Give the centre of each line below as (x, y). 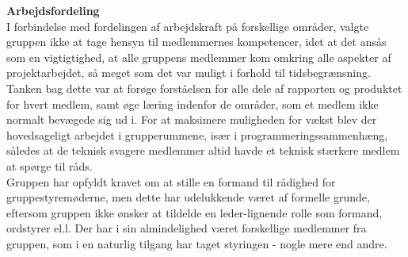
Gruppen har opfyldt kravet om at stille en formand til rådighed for (171, 181)
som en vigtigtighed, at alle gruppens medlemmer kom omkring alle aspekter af (199, 57)
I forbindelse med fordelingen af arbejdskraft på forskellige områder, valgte (188, 26)
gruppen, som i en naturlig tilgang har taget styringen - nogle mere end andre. (197, 243)
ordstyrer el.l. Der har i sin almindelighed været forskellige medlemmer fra (187, 228)
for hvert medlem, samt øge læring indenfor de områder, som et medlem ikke (193, 104)
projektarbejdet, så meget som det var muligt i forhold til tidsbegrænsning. (189, 73)
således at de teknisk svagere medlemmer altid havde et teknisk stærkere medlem (203, 150)
